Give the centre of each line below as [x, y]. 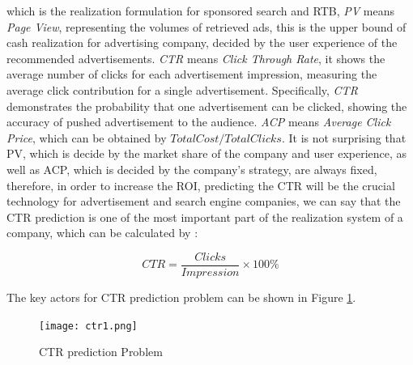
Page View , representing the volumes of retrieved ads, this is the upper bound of [206, 26]
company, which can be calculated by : [102, 233]
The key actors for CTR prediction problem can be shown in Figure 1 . [181, 297]
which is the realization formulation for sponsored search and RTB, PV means [200, 11]
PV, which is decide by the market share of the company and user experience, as [207, 153]
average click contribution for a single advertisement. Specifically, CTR [182, 89]
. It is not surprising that [344, 137]
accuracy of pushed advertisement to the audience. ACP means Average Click [199, 122]
